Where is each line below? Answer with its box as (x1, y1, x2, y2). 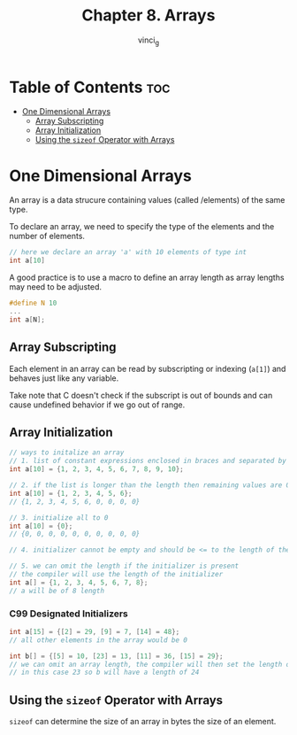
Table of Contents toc (9, 77, 171, 97)
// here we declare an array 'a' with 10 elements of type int (9, 248, 247, 257)
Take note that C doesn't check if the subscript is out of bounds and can (9, 390, 273, 400)
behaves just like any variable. (9, 373, 119, 383)
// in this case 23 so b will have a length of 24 (9, 668, 200, 677)
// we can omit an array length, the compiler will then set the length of (9, 660, 294, 669)
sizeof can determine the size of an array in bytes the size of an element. (9, 716, 277, 727)
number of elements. (9, 231, 86, 242)
